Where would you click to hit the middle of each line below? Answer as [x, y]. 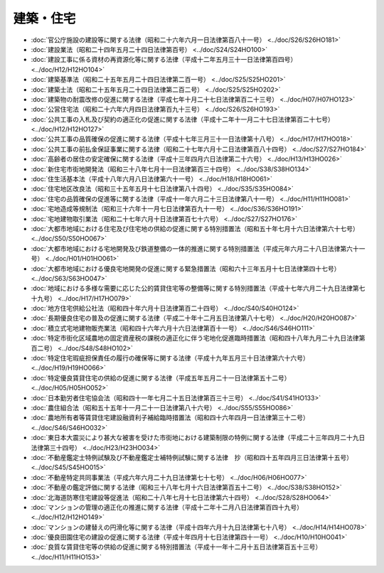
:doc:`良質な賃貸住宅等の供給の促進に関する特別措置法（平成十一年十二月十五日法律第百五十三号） [176, 547]
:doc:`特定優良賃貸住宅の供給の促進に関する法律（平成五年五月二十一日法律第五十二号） [161, 377]
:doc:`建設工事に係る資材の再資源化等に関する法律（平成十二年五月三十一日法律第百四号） [164, 60]
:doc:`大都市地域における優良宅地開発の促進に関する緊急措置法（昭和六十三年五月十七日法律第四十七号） [186, 268]
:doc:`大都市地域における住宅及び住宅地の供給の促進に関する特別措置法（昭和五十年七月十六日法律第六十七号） [195, 228]
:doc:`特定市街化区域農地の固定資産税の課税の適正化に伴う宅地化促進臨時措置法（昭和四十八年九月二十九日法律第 [198, 338]
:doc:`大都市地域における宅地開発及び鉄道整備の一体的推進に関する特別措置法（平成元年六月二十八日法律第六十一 [198, 248]
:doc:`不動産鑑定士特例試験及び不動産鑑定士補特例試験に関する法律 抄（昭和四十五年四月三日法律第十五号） [192, 457]
